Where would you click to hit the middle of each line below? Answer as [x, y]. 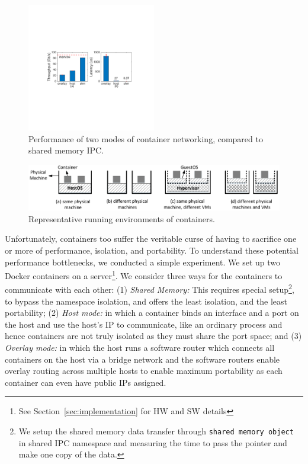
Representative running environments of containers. [122, 218]
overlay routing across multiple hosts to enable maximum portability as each [144, 371]
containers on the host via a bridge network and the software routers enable [142, 359]
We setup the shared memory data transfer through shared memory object [156, 431]
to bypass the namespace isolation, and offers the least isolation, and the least [146, 301]
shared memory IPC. [66, 150]
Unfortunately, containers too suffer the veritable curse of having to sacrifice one [151, 239]
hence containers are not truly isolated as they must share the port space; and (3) [153, 336]
